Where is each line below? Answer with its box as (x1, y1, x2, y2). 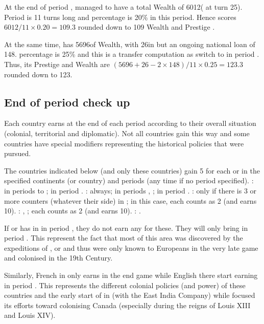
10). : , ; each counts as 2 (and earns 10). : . (4, 205, 141, 216)
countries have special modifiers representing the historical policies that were (4, 138, 244, 148)
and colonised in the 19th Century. (4, 252, 113, 263)
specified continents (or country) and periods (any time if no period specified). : (4, 175, 254, 186)
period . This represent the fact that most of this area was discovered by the (4, 232, 243, 243)
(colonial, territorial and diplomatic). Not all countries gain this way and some (4, 127, 250, 138)
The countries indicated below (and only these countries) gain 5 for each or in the (4, 165, 260, 176)
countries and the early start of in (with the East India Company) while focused (4, 290, 255, 300)
